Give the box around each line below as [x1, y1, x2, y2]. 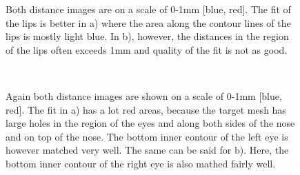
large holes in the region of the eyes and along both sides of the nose [6, 116, 295, 130]
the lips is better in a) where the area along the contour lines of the [6, 15, 291, 30]
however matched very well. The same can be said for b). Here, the [6, 143, 289, 157]
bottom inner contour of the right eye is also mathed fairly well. [6, 156, 276, 170]
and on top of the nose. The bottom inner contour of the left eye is [6, 129, 288, 143]
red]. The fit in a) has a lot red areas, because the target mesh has [6, 102, 286, 116]
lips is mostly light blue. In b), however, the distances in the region [6, 29, 289, 43]
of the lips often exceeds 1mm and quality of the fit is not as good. [6, 42, 288, 56]
